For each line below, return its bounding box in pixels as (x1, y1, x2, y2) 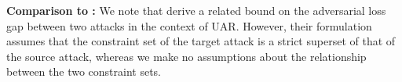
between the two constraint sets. (6, 63, 162, 80)
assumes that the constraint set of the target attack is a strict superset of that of (6, 33, 396, 49)
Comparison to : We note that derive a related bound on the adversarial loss (6, 2, 386, 18)
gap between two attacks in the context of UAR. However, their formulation (6, 17, 372, 34)
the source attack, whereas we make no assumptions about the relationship (6, 48, 367, 64)
